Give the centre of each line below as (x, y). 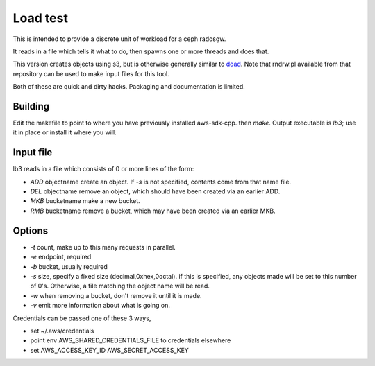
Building (31, 106)
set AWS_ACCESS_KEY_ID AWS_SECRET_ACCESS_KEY (109, 350)
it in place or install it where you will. (65, 132)
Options (31, 230)
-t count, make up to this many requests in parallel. (103, 247)
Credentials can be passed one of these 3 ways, (82, 318)
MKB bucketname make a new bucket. (85, 201)
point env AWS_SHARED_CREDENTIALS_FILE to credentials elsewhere (131, 340)
